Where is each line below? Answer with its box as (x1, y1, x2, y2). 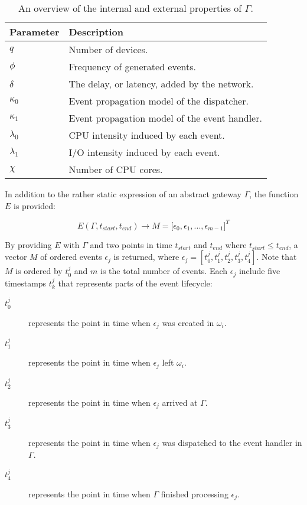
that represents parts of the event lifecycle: (58, 276, 213, 289)
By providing (5, 238, 52, 250)
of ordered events (40, 250, 102, 263)
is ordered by (15, 265, 63, 277)
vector (5, 250, 27, 263)
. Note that (256, 250, 297, 263)
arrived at (162, 396, 198, 408)
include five (239, 265, 280, 277)
